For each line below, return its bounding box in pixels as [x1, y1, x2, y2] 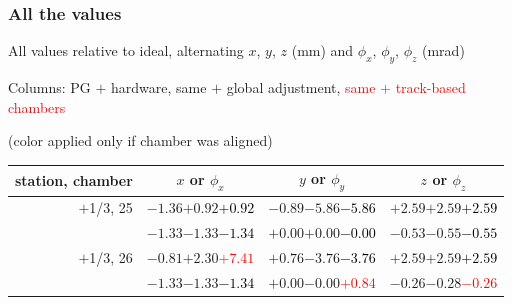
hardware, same [111, 77, 207, 98]
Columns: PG [8, 77, 91, 98]
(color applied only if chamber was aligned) [8, 130, 273, 151]
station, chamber [15, 169, 133, 190]
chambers [8, 96, 66, 117]
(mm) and [291, 40, 354, 61]
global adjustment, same [226, 77, 376, 98]
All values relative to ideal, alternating [8, 40, 244, 61]
